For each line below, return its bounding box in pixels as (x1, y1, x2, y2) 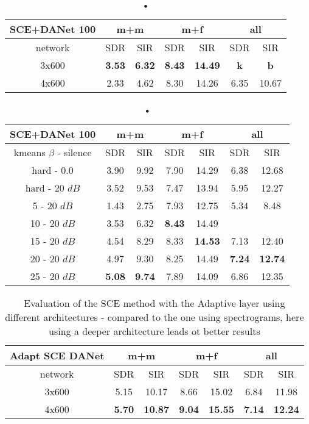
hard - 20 (25, 181, 64, 195)
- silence (57, 145, 92, 159)
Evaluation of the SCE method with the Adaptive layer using (24, 296, 285, 310)
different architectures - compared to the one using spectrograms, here (5, 310, 304, 324)
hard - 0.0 (32, 163, 74, 177)
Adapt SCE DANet (10, 348, 105, 362)
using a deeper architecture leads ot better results (49, 324, 260, 338)
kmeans (13, 145, 46, 159)
